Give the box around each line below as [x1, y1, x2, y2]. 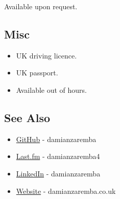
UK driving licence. [16, 50, 77, 61]
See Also [4, 109, 51, 125]
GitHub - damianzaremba [16, 133, 97, 144]
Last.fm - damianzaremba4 [16, 151, 100, 162]
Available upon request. [4, 1, 78, 11]
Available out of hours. [16, 84, 87, 95]
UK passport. [16, 67, 58, 78]
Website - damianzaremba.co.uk [16, 185, 116, 196]
